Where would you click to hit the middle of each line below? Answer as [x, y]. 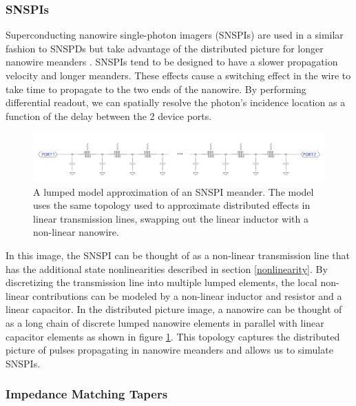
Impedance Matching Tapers [87, 394]
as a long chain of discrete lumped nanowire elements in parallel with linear [165, 322]
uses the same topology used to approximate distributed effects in [172, 205]
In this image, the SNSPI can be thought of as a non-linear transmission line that [178, 255]
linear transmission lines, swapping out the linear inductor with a [171, 218]
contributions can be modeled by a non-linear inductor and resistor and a [187, 295]
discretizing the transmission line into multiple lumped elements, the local [161, 282]
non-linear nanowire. [76, 232]
